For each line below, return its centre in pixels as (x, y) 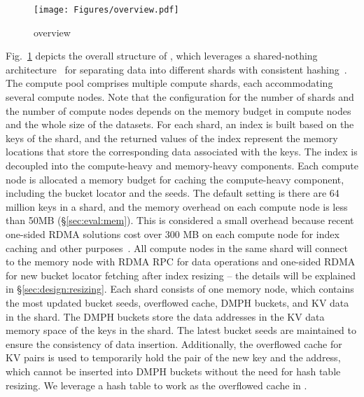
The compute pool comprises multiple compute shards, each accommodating (169, 83)
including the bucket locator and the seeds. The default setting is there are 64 (173, 193)
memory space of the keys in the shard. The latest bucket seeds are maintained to (181, 330)
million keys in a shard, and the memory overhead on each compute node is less (177, 206)
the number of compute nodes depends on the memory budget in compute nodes (178, 110)
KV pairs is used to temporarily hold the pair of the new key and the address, (173, 357)
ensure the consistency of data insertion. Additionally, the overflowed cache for (174, 343)
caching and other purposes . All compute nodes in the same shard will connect (177, 248)
